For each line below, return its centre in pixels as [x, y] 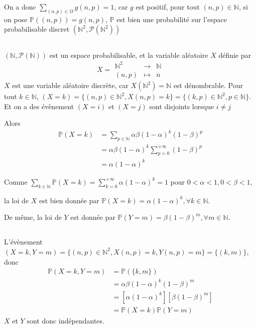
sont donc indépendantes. [66, 320]
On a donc [20, 7]
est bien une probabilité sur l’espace [172, 19]
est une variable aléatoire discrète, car [70, 85]
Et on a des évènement [39, 106]
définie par [235, 55]
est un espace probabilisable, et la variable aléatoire [129, 55]
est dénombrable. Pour [208, 85]
